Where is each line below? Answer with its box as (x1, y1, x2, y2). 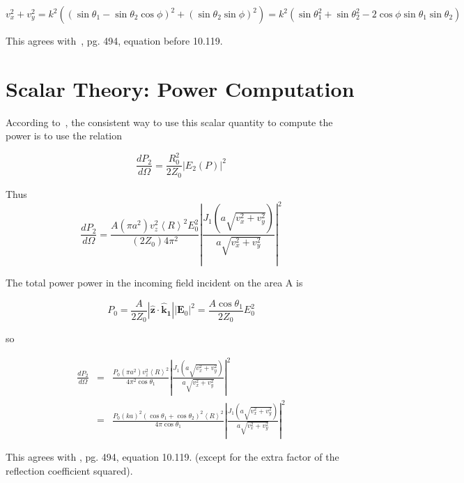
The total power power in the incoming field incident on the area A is (6, 275, 303, 290)
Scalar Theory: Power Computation (6, 74, 355, 102)
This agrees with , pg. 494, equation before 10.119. (6, 33, 223, 47)
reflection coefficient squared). (6, 463, 133, 478)
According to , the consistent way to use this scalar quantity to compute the (6, 114, 333, 129)
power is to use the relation (6, 128, 123, 143)
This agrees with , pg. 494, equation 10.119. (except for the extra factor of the (6, 450, 339, 464)
